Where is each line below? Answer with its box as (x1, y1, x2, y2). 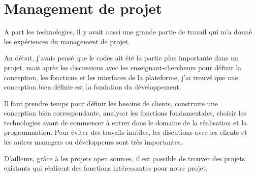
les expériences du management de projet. (4, 36, 130, 46)
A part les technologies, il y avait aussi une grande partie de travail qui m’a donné (4, 27, 252, 37)
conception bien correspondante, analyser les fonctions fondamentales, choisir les (4, 108, 246, 118)
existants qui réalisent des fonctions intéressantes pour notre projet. (4, 163, 208, 173)
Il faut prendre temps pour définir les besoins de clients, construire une (4, 98, 218, 108)
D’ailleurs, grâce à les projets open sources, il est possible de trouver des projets (4, 153, 245, 163)
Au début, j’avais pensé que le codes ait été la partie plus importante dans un (4, 53, 238, 63)
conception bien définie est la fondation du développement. (4, 82, 181, 92)
